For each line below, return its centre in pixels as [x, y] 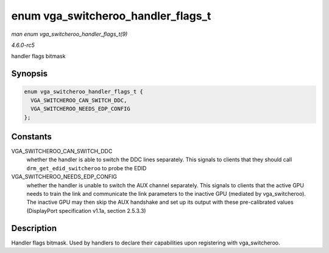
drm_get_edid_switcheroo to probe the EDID [87, 168]
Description [34, 228]
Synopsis [30, 74]
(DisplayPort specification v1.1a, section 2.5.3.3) [86, 210]
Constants [31, 137]
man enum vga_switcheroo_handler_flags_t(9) [69, 34]
